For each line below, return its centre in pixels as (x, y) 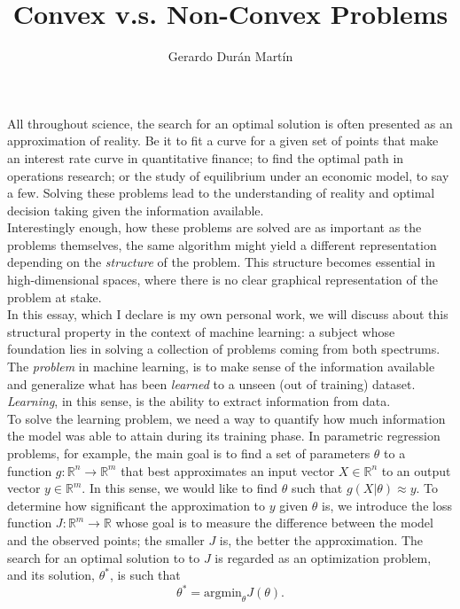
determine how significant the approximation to (136, 505)
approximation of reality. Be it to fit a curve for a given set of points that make (223, 141)
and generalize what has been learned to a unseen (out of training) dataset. (211, 383)
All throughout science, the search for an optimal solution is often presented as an (230, 123)
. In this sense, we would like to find (180, 488)
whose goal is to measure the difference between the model (274, 523)
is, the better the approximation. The (321, 539)
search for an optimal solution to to (104, 557)
